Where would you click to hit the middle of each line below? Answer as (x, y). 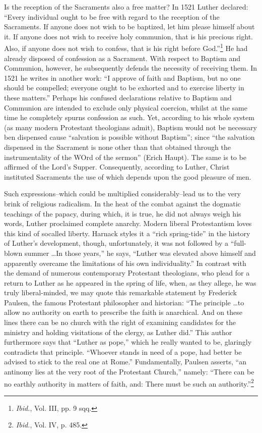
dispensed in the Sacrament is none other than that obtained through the (117, 147)
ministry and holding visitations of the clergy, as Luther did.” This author (118, 332)
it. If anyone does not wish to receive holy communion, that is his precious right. (128, 36)
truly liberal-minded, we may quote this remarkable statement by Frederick (120, 292)
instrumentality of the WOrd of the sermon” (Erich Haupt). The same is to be (125, 157)
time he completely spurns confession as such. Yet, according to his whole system (129, 117)
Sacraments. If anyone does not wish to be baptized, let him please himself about (129, 26)
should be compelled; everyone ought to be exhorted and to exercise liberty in (124, 88)
